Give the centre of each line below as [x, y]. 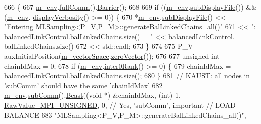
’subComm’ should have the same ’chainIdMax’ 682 [83, 85]
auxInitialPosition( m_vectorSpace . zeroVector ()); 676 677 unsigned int [112, 55]
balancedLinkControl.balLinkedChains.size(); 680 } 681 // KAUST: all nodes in [127, 76]
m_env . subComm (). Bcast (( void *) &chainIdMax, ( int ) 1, [92, 95]
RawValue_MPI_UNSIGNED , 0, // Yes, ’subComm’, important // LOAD [120, 105]
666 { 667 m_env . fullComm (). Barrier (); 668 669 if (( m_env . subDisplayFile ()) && [131, 7]
